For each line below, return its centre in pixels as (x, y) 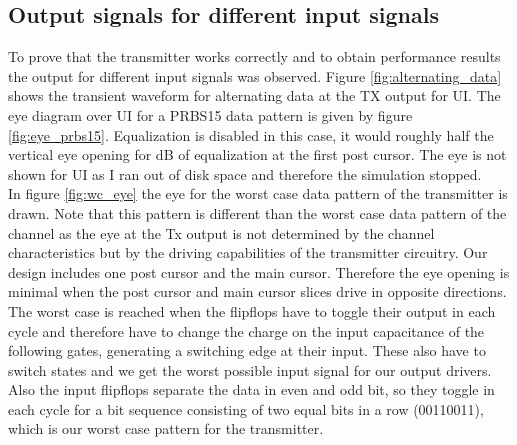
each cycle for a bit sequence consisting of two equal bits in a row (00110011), (246, 408)
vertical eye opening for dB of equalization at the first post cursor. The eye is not (257, 154)
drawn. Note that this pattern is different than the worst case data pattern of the (257, 212)
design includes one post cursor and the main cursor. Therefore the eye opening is (259, 271)
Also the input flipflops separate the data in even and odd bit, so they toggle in (251, 389)
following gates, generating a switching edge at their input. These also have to (247, 350)
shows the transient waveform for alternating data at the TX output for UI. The (254, 95)
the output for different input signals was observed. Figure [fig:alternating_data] (255, 75)
